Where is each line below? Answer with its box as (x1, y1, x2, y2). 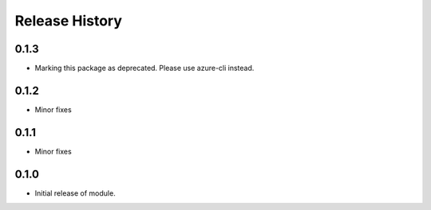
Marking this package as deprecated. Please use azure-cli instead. (34, 64, 255, 73)
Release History (14, 12, 123, 29)
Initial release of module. (34, 188, 116, 198)
